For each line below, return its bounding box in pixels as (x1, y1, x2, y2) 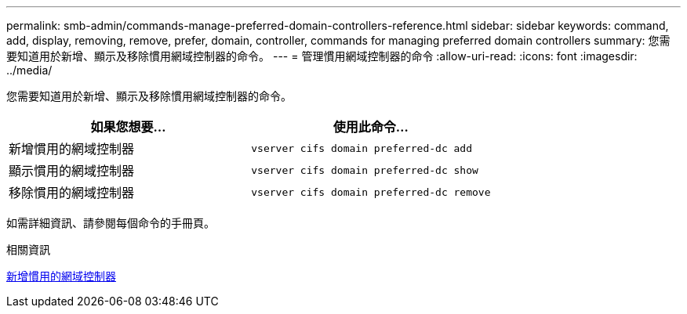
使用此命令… (333, 119, 409, 135)
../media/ (6, 63, 53, 77)
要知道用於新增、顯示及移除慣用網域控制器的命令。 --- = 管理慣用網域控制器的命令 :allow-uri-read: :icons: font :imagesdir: (6, 49, 638, 63)
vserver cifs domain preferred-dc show (251, 164, 478, 176)
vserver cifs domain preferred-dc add (251, 142, 473, 154)
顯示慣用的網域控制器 (9, 163, 135, 179)
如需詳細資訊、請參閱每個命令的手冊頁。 (6, 216, 215, 229)
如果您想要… (90, 119, 166, 135)
